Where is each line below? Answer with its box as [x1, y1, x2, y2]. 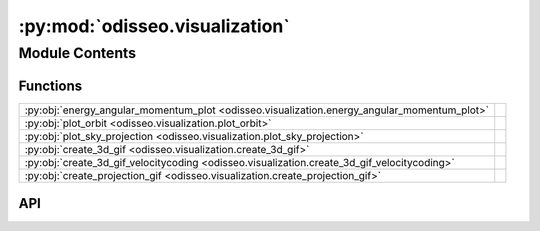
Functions [18, 77, 83, 94]
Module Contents [18, 44, 137, 62]
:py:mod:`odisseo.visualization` [18, 15, 290, 37]
